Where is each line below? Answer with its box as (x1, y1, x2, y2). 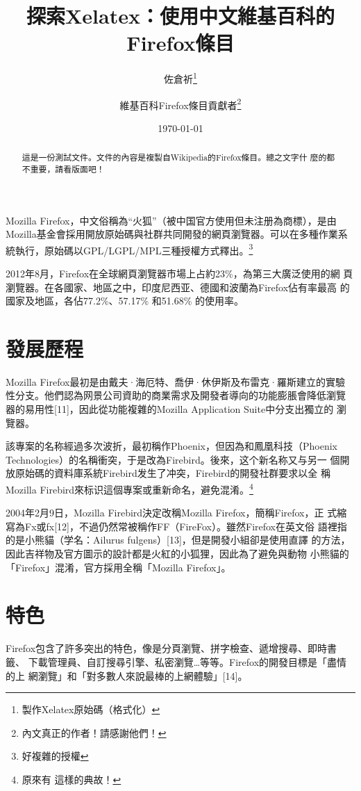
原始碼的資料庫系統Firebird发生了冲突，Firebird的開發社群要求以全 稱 (15, 466, 331, 480)
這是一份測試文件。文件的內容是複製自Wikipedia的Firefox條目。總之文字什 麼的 (22, 152, 327, 163)
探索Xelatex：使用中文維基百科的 (26, 1, 335, 30)
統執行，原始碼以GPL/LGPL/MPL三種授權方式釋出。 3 (6, 240, 253, 257)
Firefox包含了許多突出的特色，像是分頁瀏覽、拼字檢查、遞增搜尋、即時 (6, 641, 328, 655)
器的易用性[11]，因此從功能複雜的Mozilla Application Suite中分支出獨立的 (6, 402, 334, 416)
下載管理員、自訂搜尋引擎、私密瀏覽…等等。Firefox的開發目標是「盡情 (28, 654, 347, 669)
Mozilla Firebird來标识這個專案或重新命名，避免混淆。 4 (6, 480, 253, 496)
